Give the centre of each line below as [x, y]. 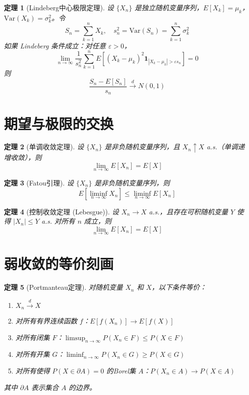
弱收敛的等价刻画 [59, 264]
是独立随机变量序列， [169, 7]
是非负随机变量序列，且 [142, 147]
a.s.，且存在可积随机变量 [189, 211]
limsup [75, 338]
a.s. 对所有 [58, 221]
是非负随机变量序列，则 [132, 183]
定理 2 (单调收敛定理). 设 [44, 147]
